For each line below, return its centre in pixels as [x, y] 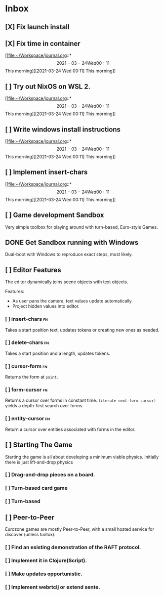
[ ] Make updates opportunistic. [44, 574]
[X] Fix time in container [43, 43]
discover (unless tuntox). [30, 535]
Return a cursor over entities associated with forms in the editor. [70, 429]
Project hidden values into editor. [46, 306]
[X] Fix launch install [37, 27]
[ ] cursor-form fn [26, 366]
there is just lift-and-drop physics [39, 462]
